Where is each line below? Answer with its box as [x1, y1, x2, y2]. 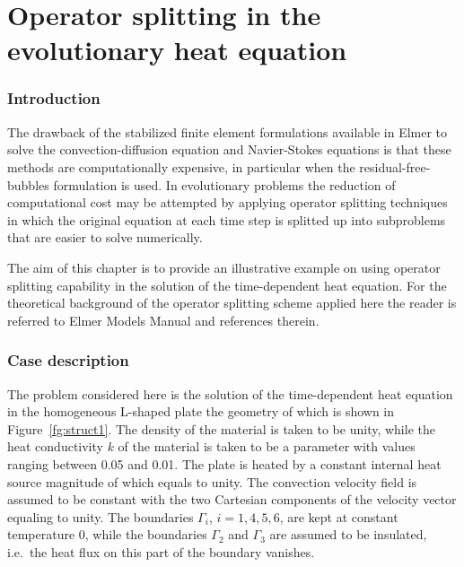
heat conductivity [7, 437, 103, 456]
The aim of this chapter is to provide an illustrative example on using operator [7, 257, 441, 276]
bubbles [7, 175, 49, 194]
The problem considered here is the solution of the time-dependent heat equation [7, 384, 453, 403]
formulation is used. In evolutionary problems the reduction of [53, 175, 396, 194]
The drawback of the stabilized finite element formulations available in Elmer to [7, 122, 448, 141]
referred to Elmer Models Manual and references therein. [7, 310, 320, 329]
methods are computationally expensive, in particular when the [7, 157, 355, 176]
